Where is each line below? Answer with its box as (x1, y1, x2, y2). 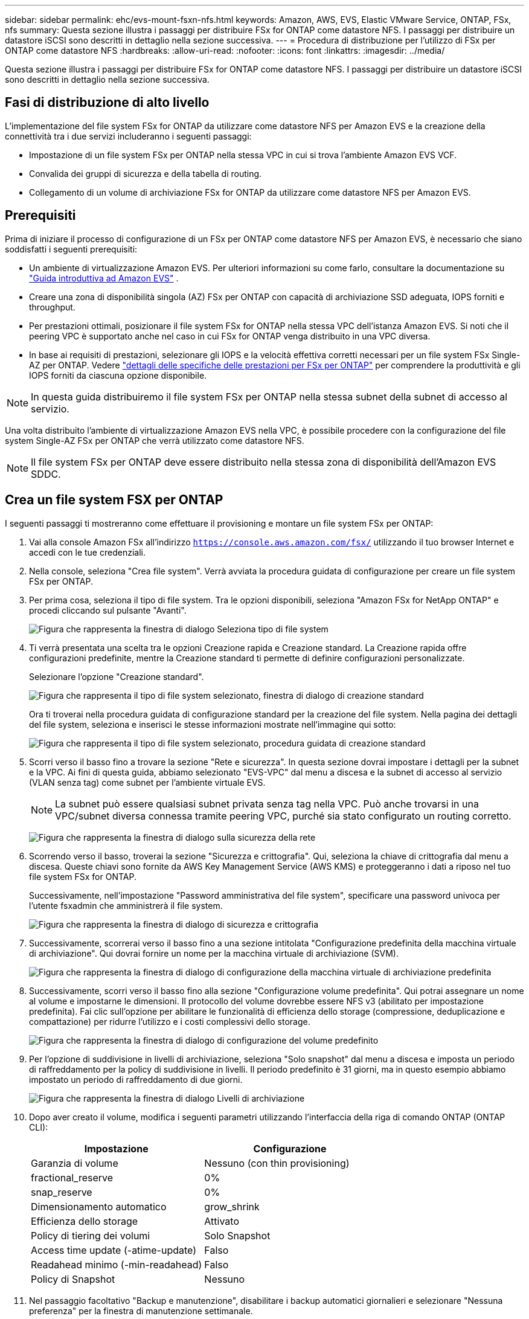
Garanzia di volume (31, 1157, 118, 1169)
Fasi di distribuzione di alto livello (5, 95, 210, 111)
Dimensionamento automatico (31, 1200, 167, 1213)
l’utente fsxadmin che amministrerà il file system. (29, 900, 223, 911)
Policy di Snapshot (31, 1272, 115, 1285)
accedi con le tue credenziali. (29, 547, 146, 557)
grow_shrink (204, 1200, 260, 1213)
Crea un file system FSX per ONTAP (5, 492, 223, 508)
